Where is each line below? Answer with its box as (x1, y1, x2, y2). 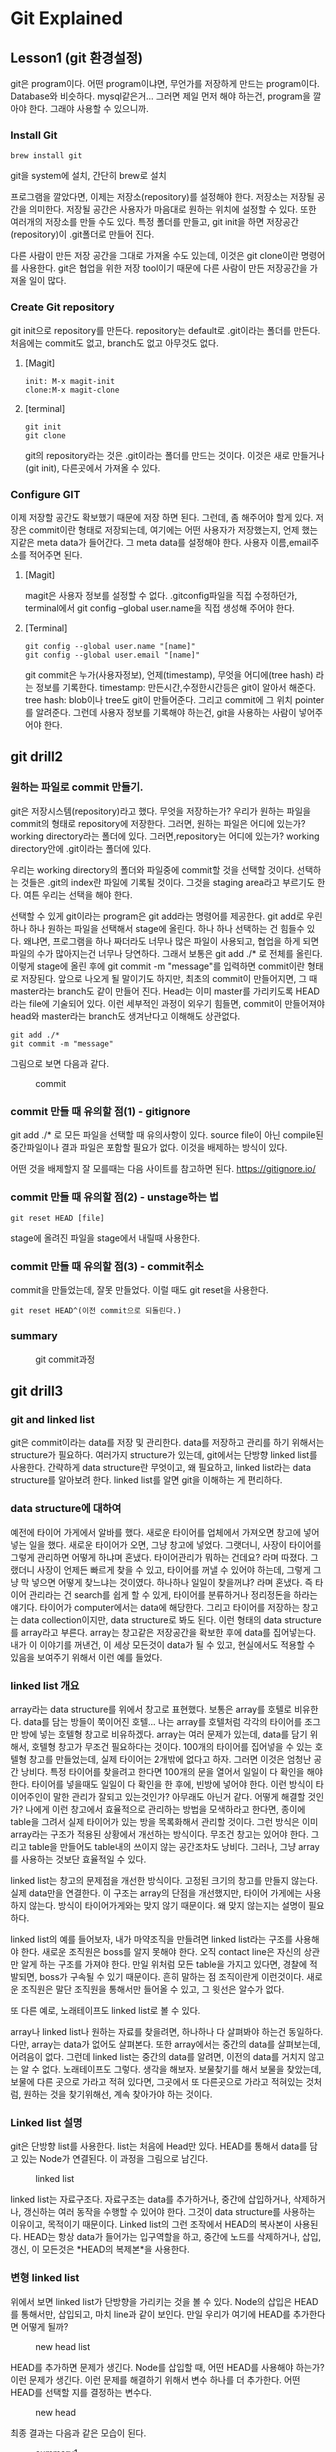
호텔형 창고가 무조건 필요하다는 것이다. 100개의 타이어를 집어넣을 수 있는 (31, 1741, 313, 1753)
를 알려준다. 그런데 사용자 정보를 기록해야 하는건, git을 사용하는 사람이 (24, 706, 297, 718)
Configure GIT (10, 487, 81, 501)
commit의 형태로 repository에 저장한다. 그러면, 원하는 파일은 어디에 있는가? (10, 817, 306, 829)
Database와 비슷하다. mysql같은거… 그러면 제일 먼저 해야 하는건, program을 (10, 90, 312, 102)
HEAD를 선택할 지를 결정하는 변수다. (10, 2386, 152, 2398)
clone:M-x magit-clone (24, 385, 120, 395)
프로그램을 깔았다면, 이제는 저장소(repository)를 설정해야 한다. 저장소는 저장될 (10, 191, 315, 203)
